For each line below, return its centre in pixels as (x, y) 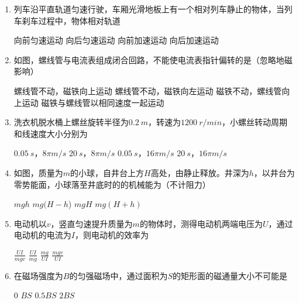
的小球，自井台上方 (107, 172)
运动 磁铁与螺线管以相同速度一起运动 (93, 102)
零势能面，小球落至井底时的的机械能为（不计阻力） (112, 184)
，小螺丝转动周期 (255, 122)
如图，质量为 (38, 172)
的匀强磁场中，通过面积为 (118, 275)
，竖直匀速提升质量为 (92, 223)
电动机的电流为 (42, 235)
